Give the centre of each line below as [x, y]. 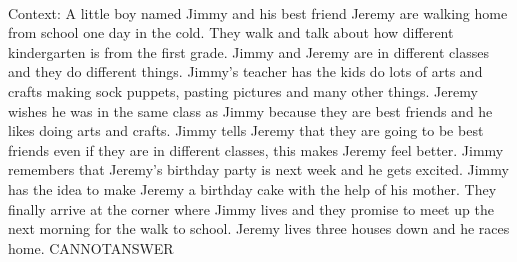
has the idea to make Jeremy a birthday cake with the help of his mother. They [252, 188]
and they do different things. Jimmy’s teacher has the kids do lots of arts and [245, 71]
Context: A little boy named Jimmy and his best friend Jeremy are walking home [258, 12]
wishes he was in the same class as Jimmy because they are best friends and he [250, 110]
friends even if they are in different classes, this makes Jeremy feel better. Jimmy [256, 149]
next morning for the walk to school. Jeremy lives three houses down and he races [259, 228]
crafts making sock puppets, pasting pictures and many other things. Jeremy [243, 90]
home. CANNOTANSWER [91, 247]
